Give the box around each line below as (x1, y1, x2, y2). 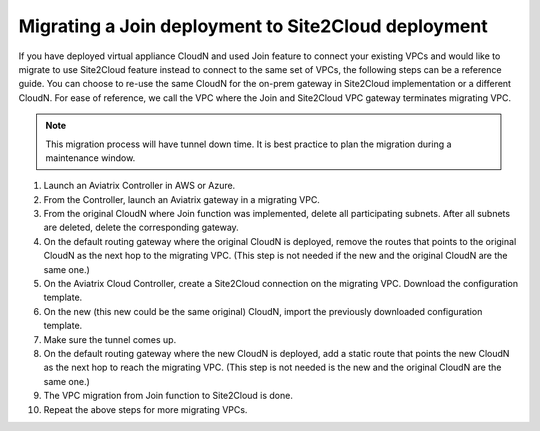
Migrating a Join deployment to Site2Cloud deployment (18, 15, 489, 37)
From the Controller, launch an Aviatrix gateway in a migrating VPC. (43, 193, 320, 205)
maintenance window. (45, 151, 136, 164)
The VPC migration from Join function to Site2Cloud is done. (43, 390, 294, 402)
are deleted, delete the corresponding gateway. (43, 221, 239, 234)
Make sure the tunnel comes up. (43, 333, 177, 345)
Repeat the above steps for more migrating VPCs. (43, 403, 248, 415)
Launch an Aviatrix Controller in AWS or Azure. (43, 180, 236, 192)
